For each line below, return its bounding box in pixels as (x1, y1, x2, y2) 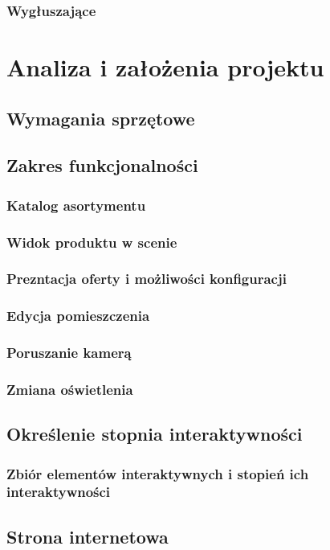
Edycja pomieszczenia (6, 306, 150, 326)
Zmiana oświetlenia (6, 379, 133, 399)
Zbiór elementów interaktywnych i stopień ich (6, 463, 309, 483)
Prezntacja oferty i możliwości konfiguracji (6, 269, 287, 289)
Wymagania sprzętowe (6, 105, 195, 130)
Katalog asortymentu (6, 195, 146, 215)
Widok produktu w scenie (6, 232, 177, 252)
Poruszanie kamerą (6, 343, 132, 363)
